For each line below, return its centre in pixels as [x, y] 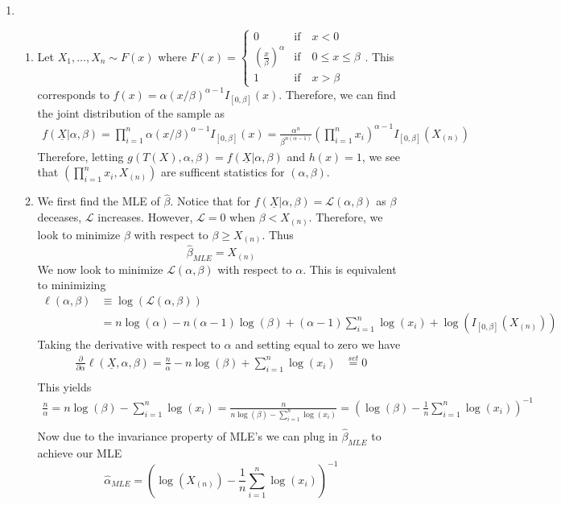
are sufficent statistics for [223, 172]
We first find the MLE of [99, 201]
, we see [381, 156]
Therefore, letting [80, 156]
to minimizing [72, 285]
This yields [64, 386]
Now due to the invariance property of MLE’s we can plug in [188, 435]
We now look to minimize [100, 269]
